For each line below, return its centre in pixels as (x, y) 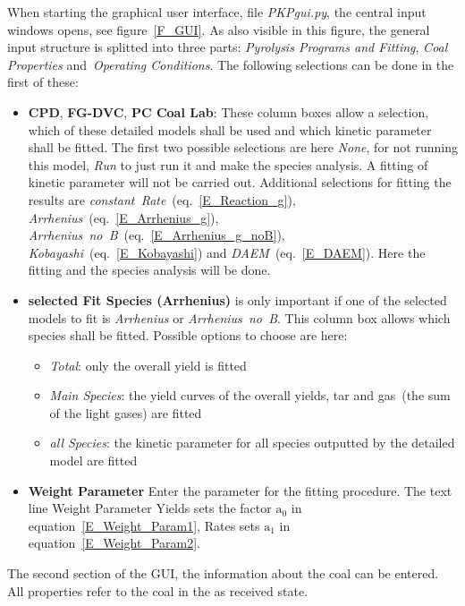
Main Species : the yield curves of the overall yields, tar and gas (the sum (250, 395)
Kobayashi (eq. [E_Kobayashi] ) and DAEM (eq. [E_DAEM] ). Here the (227, 252)
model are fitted (93, 461)
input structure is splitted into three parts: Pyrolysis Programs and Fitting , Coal (228, 47)
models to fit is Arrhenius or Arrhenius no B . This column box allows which (239, 317)
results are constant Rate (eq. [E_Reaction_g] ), (162, 199)
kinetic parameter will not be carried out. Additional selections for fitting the (240, 182)
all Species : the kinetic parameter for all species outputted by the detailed (252, 443)
